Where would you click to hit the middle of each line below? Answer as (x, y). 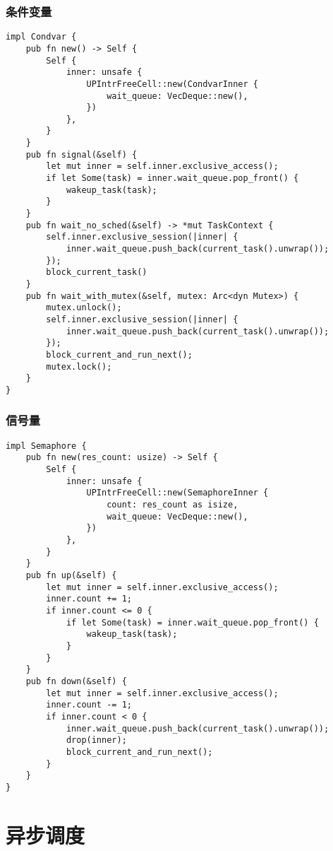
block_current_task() (97, 272)
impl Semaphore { (46, 446)
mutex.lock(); (79, 366)
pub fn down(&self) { (76, 681)
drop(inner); (96, 740)
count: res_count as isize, (172, 505)
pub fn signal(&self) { (81, 154)
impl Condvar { (41, 37)
